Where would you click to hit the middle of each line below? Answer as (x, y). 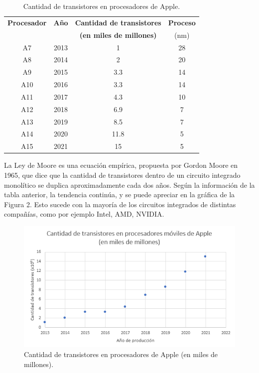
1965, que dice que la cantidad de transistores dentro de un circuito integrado (122, 175)
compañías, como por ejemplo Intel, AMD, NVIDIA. (84, 214)
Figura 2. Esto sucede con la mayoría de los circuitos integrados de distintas (120, 204)
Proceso (182, 22)
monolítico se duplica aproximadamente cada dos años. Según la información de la (129, 185)
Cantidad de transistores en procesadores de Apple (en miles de (121, 354)
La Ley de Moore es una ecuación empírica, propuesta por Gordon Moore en (121, 165)
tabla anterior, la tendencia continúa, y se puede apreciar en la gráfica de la (120, 194)
